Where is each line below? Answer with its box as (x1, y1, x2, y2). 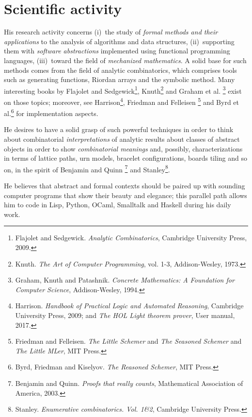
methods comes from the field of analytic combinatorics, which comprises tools (4, 65, 237, 75)
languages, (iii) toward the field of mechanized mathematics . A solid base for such (4, 55, 247, 65)
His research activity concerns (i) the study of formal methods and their (4, 27, 218, 37)
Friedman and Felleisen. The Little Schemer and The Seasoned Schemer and (15, 336, 242, 346)
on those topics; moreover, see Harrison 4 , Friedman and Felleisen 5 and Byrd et (4, 95, 239, 107)
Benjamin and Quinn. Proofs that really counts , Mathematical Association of (15, 378, 243, 388)
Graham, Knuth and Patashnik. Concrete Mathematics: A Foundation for (15, 275, 235, 285)
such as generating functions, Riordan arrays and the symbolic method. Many (4, 74, 235, 84)
